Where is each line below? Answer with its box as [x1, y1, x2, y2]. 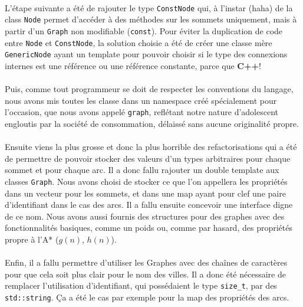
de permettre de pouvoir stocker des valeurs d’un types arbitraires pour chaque [5, 152, 291, 164]
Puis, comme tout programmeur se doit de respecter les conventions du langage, [5, 83, 294, 95]
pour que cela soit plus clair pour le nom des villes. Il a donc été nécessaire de [5, 267, 286, 280]
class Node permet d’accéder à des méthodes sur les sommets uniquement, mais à [5, 13, 297, 25]
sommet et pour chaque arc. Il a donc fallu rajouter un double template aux [5, 164, 279, 176]
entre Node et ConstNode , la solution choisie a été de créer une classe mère [5, 36, 272, 48]
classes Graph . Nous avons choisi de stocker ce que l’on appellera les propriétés [5, 175, 288, 187]
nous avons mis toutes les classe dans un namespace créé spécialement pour [5, 94, 277, 106]
